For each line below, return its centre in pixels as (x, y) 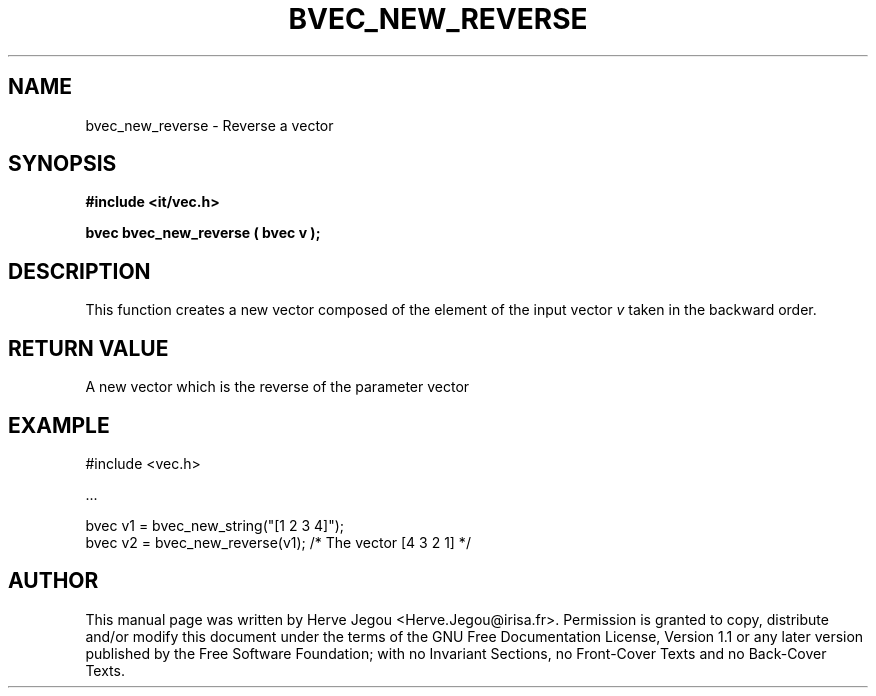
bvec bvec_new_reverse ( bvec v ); (203, 233)
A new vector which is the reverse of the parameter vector (277, 387)
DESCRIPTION (79, 271)
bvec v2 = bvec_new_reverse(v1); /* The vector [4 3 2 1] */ (278, 542)
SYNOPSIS (62, 164)
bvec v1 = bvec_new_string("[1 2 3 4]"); (215, 525)
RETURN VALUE (88, 348)
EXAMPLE (59, 425)
